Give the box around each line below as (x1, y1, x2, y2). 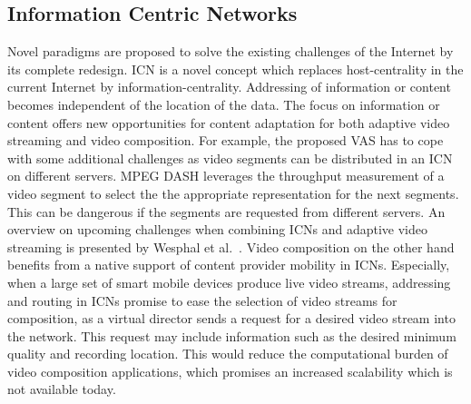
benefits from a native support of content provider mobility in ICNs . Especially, (7, 255, 450, 274)
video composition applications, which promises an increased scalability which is (7, 361, 453, 380)
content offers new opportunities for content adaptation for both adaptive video (7, 113, 450, 132)
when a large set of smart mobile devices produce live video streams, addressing (7, 272, 451, 291)
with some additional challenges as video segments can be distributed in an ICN (7, 148, 453, 167)
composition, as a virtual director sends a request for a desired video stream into (7, 309, 456, 328)
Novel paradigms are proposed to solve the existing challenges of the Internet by (7, 42, 454, 61)
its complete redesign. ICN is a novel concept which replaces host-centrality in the (7, 59, 464, 78)
